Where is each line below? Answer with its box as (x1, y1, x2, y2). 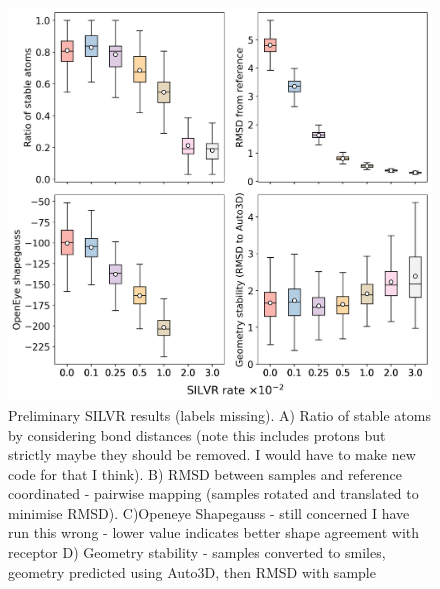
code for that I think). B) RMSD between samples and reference (8, 463, 403, 484)
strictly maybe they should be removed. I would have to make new (8, 444, 416, 465)
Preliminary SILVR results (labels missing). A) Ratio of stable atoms (8, 404, 431, 425)
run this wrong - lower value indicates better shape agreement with (8, 522, 420, 543)
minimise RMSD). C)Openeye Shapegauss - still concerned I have (8, 502, 410, 523)
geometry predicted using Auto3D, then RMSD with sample (8, 561, 376, 582)
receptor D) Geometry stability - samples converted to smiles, (8, 542, 386, 563)
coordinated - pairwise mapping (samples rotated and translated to (8, 483, 419, 504)
